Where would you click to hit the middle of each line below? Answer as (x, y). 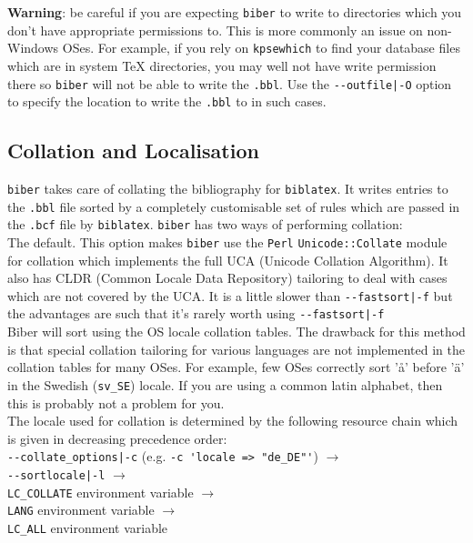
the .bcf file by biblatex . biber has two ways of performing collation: (205, 224)
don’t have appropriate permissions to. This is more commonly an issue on (215, 30)
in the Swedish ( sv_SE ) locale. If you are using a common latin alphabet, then (225, 384)
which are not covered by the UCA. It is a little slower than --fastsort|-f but (230, 295)
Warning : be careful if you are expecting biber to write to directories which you (235, 12)
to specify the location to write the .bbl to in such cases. (167, 101)
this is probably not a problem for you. (116, 402)
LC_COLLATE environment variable (101, 492)
